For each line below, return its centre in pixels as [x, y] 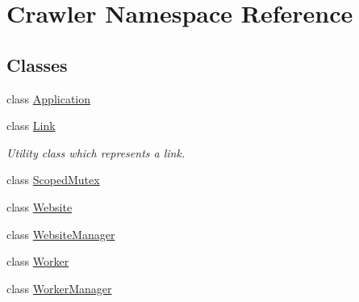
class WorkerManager [59, 288]
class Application [49, 98]
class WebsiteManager [61, 234]
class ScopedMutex [53, 180]
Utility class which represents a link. [96, 152]
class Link [31, 126]
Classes [37, 64]
